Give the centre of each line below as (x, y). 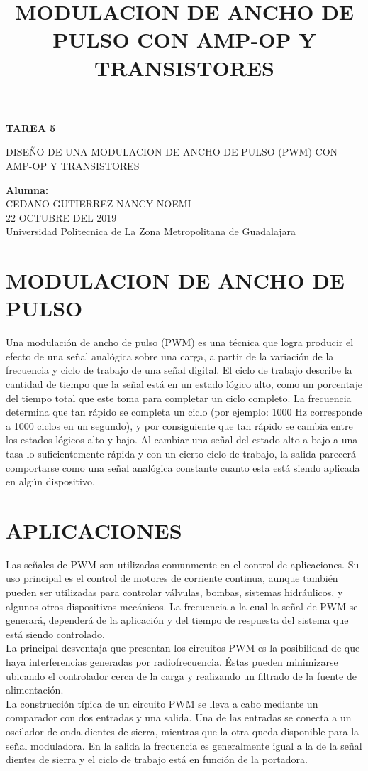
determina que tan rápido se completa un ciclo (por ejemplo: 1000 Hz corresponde (184, 412)
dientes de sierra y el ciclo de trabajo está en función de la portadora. (157, 759)
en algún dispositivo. (50, 481)
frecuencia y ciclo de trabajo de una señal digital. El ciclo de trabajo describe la (179, 370)
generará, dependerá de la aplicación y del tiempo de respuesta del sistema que (177, 620)
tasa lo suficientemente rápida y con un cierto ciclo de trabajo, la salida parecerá (181, 453)
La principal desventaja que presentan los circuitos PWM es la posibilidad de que (183, 648)
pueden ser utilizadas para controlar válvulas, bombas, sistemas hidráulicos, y (174, 592)
